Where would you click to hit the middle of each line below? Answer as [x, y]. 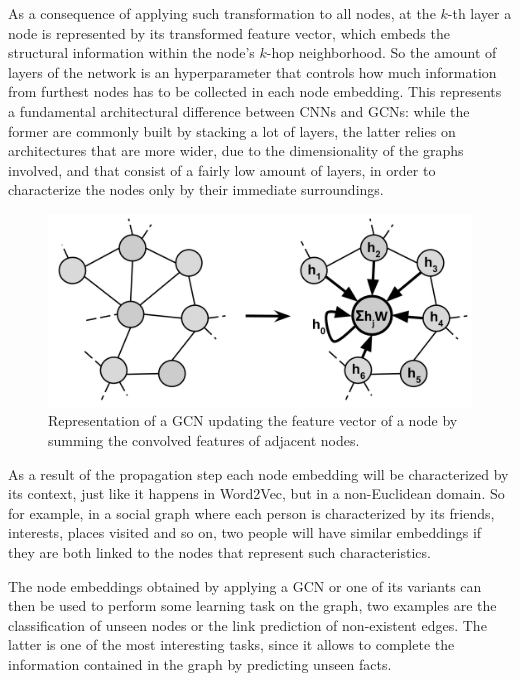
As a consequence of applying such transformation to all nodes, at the [222, 13]
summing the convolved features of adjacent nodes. [204, 440]
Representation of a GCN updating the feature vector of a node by [253, 420]
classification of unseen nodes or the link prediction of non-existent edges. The [247, 624]
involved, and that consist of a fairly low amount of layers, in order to [222, 169]
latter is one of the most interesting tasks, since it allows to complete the [231, 644]
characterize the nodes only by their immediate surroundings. [196, 189]
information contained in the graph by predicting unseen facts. [200, 664]
